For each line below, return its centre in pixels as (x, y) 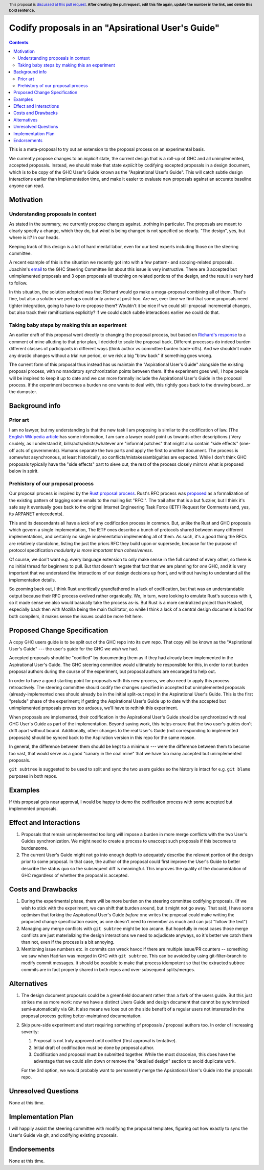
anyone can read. (27, 186)
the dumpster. (23, 392)
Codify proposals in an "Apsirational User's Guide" (114, 28)
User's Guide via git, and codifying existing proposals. (64, 1135)
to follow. (18, 283)
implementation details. (33, 580)
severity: (30, 1031)
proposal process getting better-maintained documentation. (81, 1016)
